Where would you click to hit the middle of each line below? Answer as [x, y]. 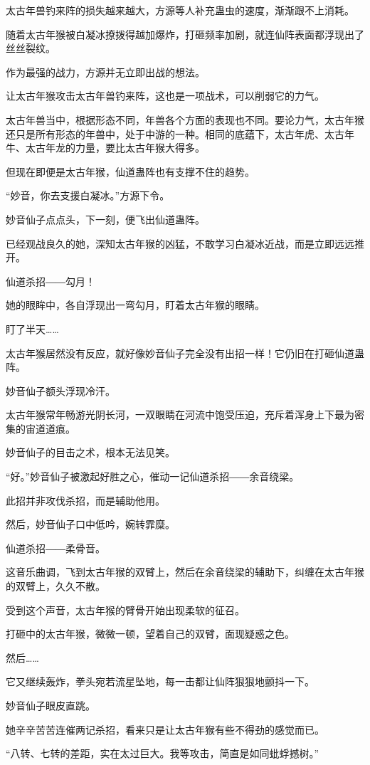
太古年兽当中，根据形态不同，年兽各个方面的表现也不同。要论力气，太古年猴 [185, 119]
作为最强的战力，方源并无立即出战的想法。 [105, 72]
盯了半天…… [32, 328]
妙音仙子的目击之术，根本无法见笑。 [90, 452]
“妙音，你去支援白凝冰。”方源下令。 [88, 195]
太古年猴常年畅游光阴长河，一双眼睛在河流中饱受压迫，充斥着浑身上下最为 [180, 415]
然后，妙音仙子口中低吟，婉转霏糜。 [90, 524]
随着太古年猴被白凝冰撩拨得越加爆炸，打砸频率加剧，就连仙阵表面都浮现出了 [185, 34]
